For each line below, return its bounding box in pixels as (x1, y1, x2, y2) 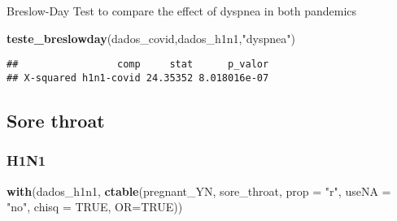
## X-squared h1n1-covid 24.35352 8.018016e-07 (7, 71, 269, 84)
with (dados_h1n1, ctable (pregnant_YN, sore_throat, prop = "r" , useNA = (7, 182, 391, 199)
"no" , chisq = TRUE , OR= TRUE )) (7, 198, 183, 215)
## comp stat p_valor (7, 58, 269, 71)
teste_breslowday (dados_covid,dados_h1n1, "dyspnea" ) (7, 29, 295, 46)
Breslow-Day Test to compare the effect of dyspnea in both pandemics (7, 2, 357, 19)
